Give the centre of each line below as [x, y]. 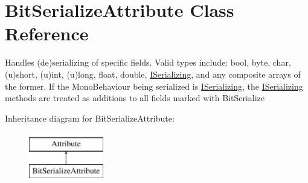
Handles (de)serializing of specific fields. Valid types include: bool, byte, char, [148, 62]
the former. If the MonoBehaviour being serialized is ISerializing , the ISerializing [154, 86]
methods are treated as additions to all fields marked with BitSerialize [135, 98]
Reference [47, 33]
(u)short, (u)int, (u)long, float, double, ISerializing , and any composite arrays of [153, 74]
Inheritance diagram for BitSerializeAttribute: [90, 118]
